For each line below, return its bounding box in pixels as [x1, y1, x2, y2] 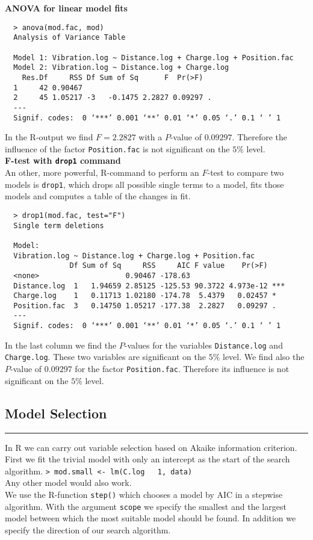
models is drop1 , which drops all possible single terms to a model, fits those [5, 178, 284, 190]
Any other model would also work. [5, 476, 132, 489]
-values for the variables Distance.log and [124, 338, 283, 351]
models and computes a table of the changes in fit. [5, 190, 191, 202]
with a [138, 131, 163, 143]
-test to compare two [207, 166, 284, 179]
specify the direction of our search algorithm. [5, 523, 171, 536]
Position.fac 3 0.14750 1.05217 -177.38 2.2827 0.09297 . [13, 301, 277, 310]
